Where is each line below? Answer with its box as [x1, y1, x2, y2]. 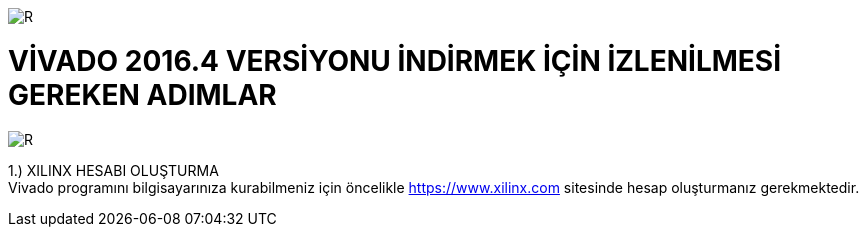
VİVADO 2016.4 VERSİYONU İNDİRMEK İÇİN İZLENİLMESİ [8, 43, 782, 78]
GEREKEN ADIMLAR [8, 77, 277, 112]
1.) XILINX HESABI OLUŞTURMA [8, 161, 219, 179]
